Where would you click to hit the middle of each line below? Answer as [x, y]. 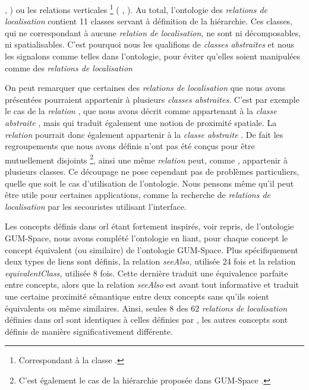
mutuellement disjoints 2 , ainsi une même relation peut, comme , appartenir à [146, 159]
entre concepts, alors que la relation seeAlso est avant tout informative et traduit [152, 284]
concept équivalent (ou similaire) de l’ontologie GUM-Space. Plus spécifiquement [152, 249]
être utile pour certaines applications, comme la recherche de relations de [138, 195]
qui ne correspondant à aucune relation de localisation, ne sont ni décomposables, [153, 32]
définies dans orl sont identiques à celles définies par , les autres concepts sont [146, 320]
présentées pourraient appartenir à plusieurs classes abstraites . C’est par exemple [152, 99]
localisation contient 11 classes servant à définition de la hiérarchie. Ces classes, [149, 21]
